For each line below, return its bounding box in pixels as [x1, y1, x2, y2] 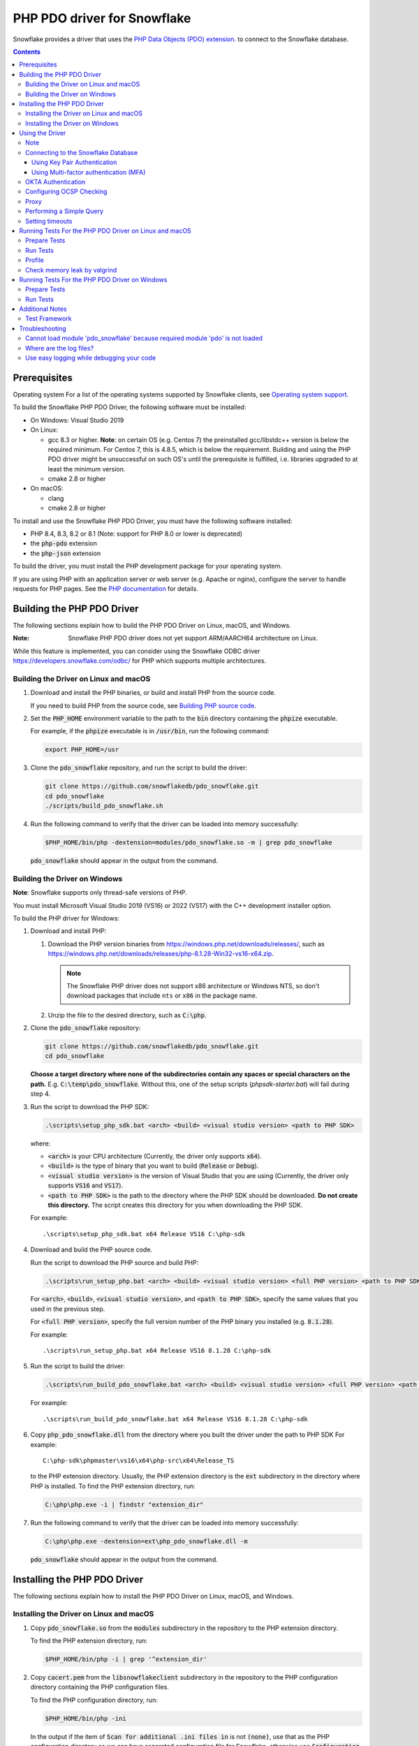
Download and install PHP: [30, 927, 107, 935]
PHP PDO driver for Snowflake [13, 10, 191, 26]
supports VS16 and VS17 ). [47, 1181, 124, 1190]
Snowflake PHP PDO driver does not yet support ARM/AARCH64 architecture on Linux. [68, 634, 318, 643]
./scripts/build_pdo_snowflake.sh [45, 802, 163, 810]
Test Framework [25, 314, 72, 323]
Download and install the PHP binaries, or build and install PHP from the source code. [30, 689, 276, 697]
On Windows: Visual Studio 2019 [30, 416, 124, 424]
